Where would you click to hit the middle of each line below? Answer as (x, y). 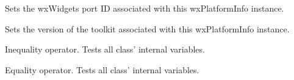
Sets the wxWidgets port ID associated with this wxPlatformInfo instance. (145, 8)
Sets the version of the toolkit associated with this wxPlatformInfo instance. (147, 28)
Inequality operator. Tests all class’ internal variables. (105, 49)
